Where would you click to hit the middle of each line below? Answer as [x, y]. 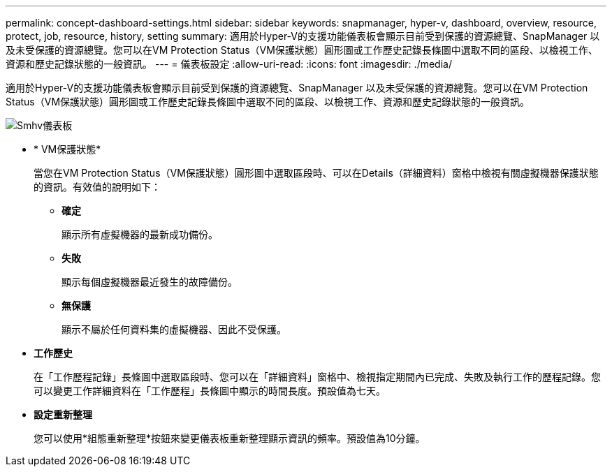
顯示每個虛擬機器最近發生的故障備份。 [150, 282]
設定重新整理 [63, 414]
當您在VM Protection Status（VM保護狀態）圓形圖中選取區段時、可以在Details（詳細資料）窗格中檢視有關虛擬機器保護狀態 [316, 173]
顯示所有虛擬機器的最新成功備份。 [140, 234]
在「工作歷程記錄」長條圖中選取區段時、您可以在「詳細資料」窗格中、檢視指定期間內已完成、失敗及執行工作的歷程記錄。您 [317, 377]
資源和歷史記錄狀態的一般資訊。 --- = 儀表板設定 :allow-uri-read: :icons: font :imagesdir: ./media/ [229, 64]
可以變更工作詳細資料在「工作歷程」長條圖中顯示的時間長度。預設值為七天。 [210, 391]
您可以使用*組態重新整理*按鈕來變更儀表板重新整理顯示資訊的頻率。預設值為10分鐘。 [229, 438]
